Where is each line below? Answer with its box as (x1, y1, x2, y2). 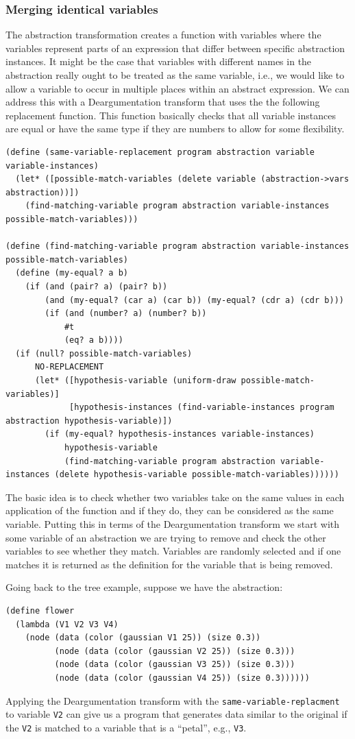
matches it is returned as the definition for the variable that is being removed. (5, 557, 333, 571)
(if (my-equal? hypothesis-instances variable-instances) (45, 429, 315, 439)
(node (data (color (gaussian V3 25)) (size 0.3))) (54, 659, 295, 670)
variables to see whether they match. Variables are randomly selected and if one (5, 544, 341, 558)
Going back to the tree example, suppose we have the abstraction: (5, 580, 283, 594)
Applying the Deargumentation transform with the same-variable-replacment (5, 693, 340, 707)
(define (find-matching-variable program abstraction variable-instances (5, 241, 350, 252)
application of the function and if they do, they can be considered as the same (5, 503, 334, 518)
